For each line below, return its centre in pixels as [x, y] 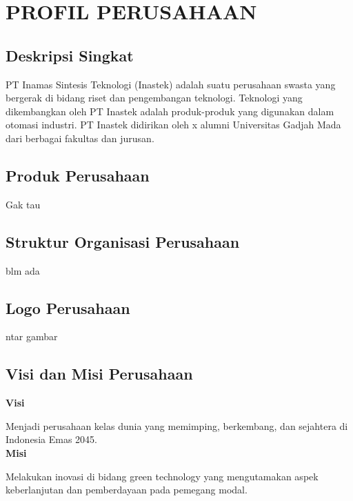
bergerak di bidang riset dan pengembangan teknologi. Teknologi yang [154, 98]
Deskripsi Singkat [70, 55]
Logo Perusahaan [68, 307]
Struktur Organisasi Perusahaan [123, 241]
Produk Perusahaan [78, 175]
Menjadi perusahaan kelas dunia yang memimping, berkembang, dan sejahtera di [177, 425]
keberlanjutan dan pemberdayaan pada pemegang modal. [127, 490]
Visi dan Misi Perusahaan [99, 374]
